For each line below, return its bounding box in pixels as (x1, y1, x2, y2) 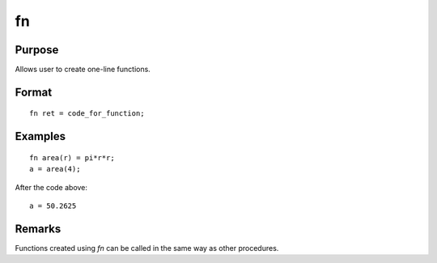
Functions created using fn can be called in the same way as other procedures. (15, 243, 279, 252)
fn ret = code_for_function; (29, 109, 145, 118)
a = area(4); (29, 164, 81, 174)
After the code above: (15, 182, 88, 192)
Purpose (15, 43, 59, 57)
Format (15, 85, 53, 99)
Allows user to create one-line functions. (15, 65, 151, 74)
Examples (15, 129, 66, 143)
